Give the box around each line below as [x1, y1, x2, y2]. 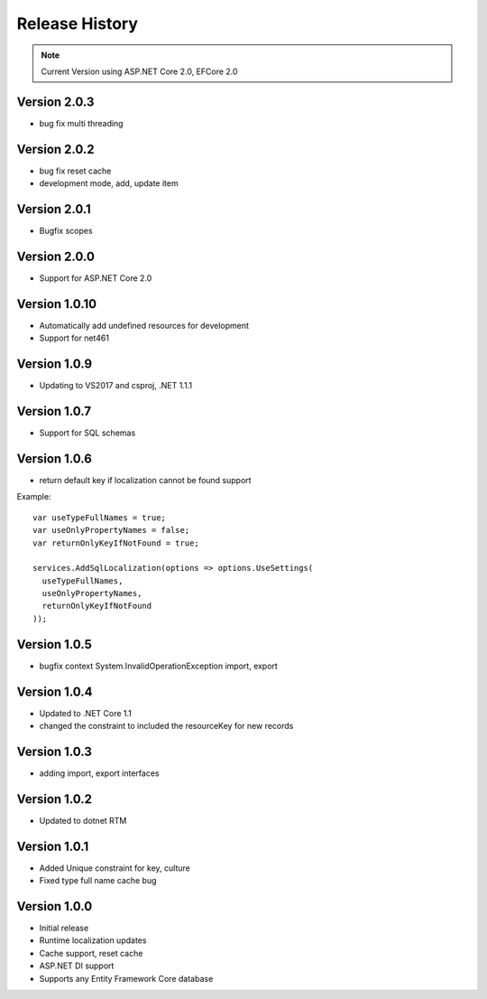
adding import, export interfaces [39, 768, 160, 779]
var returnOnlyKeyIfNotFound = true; [32, 537, 200, 548]
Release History [16, 14, 139, 33]
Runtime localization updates [39, 935, 147, 946]
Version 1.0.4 [16, 684, 94, 699]
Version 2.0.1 [16, 201, 92, 217]
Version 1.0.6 [16, 451, 92, 466]
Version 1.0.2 [16, 791, 93, 807]
